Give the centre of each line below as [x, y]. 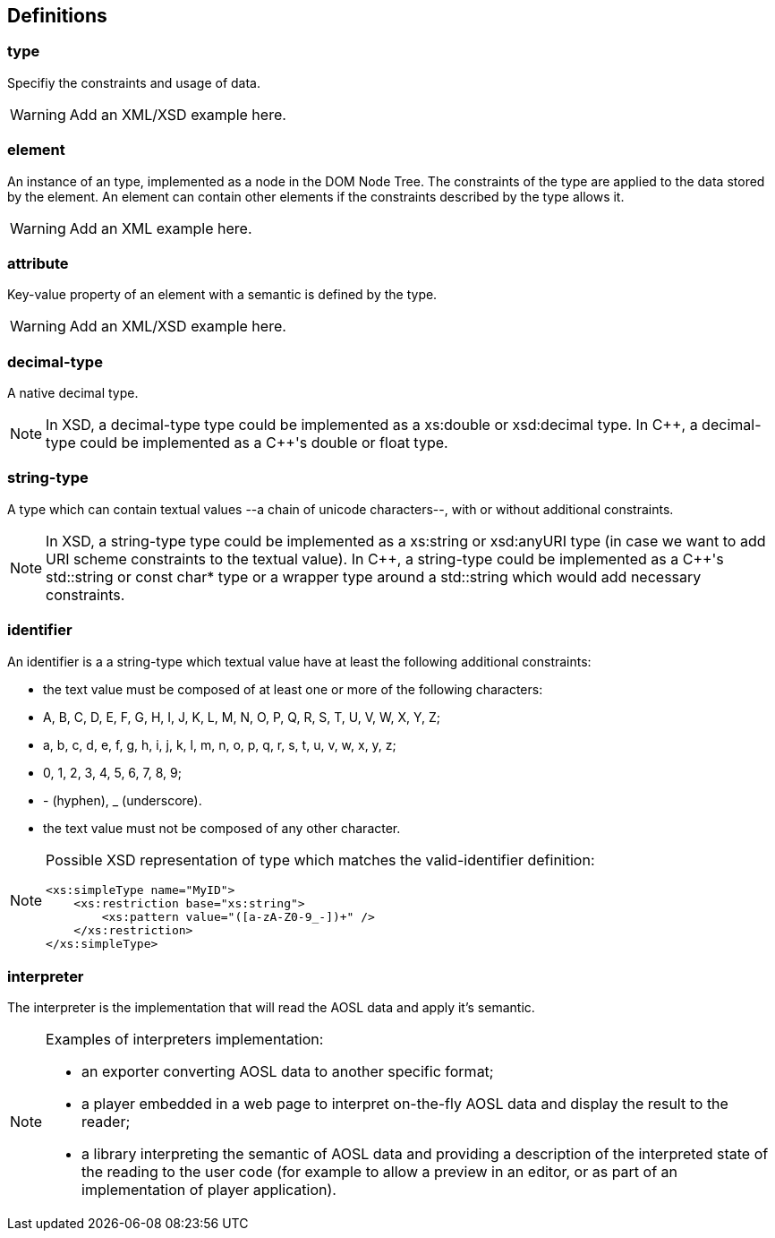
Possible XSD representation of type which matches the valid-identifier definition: [320, 860]
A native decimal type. [73, 393]
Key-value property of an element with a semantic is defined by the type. [222, 295]
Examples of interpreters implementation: [185, 1040]
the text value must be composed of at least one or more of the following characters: [293, 689]
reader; [106, 1122]
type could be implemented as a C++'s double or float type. [247, 443]
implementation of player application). [209, 1190]
